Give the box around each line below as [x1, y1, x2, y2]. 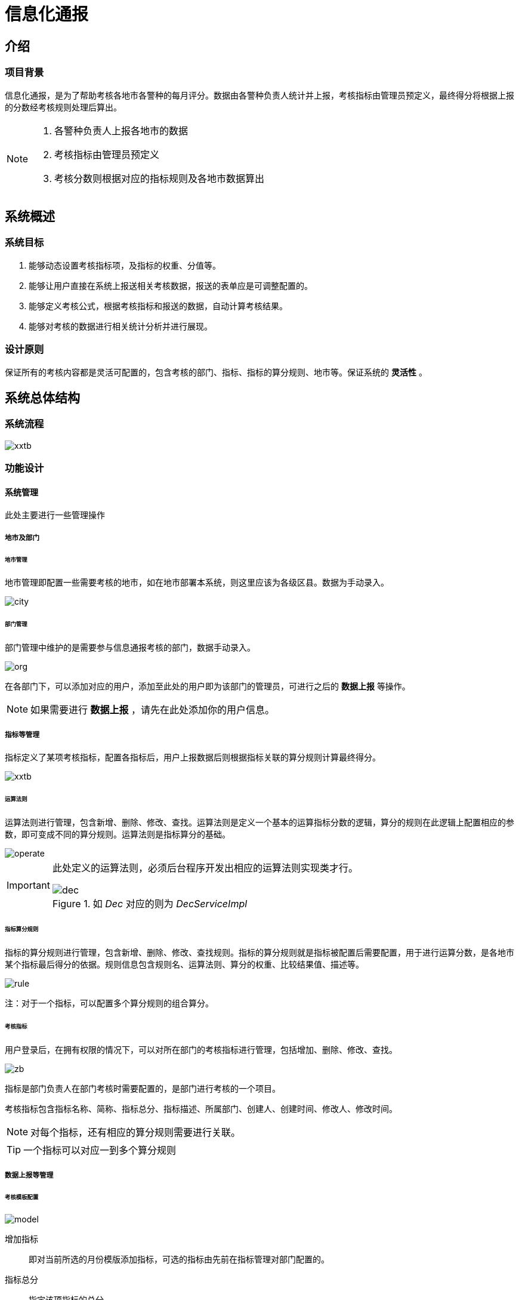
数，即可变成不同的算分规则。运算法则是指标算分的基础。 [5, 828, 230, 839]
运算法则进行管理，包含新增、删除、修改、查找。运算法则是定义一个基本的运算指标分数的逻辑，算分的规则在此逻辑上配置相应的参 [5, 817, 514, 827]
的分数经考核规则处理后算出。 [5, 101, 122, 112]
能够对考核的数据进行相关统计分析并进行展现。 [29, 321, 212, 331]
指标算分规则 [5, 926, 39, 933]
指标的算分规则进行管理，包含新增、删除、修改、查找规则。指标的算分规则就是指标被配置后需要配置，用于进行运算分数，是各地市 [5, 947, 514, 958]
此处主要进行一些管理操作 [5, 510, 105, 520]
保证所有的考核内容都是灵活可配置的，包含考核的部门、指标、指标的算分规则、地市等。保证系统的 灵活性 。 [5, 366, 427, 377]
